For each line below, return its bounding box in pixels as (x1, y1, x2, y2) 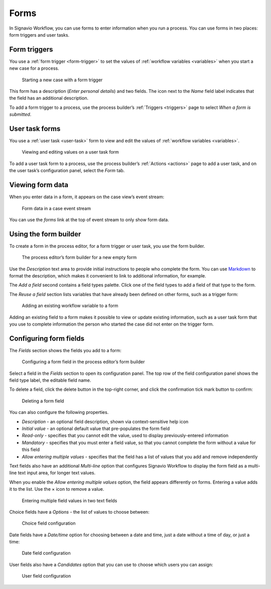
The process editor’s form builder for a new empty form (22, 254, 137, 260)
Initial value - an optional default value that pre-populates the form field (22, 425, 170, 431)
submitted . (9, 111, 32, 117)
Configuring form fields (9, 334, 85, 343)
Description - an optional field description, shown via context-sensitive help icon (22, 418, 189, 424)
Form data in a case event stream (22, 205, 91, 211)
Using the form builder (9, 230, 81, 238)
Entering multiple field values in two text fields (22, 497, 117, 504)
